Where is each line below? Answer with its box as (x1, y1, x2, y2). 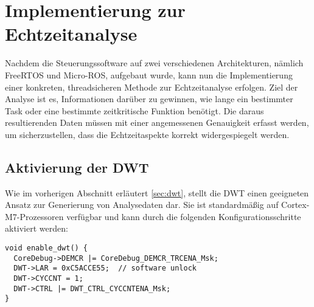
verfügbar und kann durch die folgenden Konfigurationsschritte (66, 210, 301, 222)
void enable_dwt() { (5, 244, 88, 253)
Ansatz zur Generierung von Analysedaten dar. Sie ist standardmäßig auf (5, 198, 279, 211)
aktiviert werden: (5, 222, 68, 235)
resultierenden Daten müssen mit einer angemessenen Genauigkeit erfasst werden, (5, 116, 309, 129)
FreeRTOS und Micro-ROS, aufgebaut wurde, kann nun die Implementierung (5, 68, 293, 81)
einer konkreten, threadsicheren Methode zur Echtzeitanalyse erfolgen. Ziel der (5, 80, 298, 93)
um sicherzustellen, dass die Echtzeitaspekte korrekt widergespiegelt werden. (5, 128, 290, 140)
